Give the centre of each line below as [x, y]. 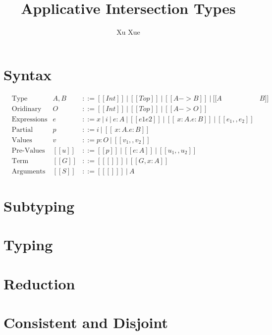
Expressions [29, 119]
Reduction [39, 283]
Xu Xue [128, 32]
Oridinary [27, 109]
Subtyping [39, 206]
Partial [22, 130]
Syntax [28, 74]
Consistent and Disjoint [86, 322]
